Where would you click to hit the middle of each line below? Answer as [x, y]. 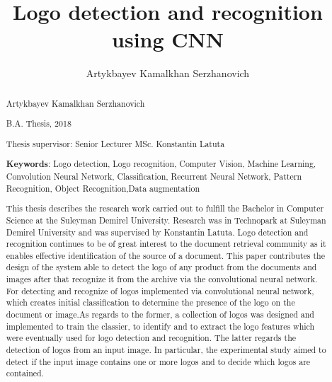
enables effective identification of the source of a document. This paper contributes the [166, 255]
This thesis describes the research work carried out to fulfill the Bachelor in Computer [165, 208]
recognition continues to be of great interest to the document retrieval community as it [166, 244]
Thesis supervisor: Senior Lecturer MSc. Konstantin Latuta [115, 143]
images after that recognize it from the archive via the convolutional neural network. [162, 279]
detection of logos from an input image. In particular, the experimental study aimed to [166, 350]
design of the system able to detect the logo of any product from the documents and [161, 267]
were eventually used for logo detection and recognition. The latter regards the [151, 338]
